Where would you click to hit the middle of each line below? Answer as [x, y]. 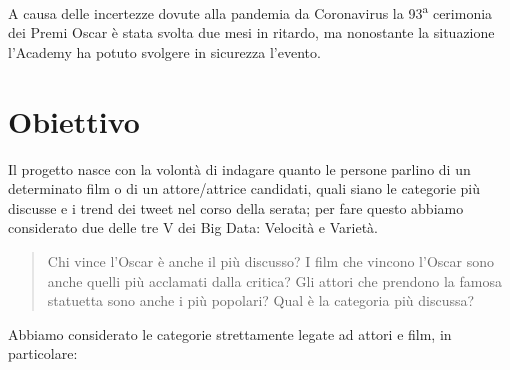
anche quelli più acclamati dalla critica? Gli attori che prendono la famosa [274, 280]
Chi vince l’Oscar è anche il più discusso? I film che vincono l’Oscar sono [270, 260]
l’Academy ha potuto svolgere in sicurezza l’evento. [164, 51]
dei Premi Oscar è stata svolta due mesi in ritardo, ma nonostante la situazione [251, 32]
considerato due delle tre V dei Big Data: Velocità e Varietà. [193, 227]
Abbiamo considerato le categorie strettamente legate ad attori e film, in [230, 333]
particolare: [43, 353]
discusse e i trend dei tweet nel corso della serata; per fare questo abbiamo [236, 207]
